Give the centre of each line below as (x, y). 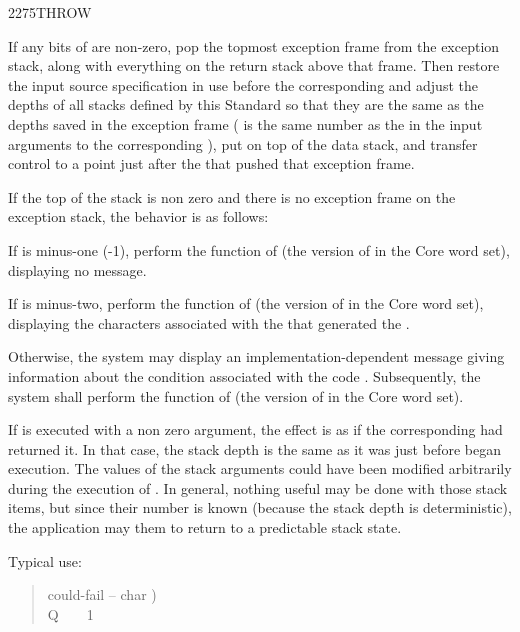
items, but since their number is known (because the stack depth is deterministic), (260, 507)
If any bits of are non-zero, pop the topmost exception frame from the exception (254, 45)
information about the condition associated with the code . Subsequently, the (244, 375)
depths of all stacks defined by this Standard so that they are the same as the (246, 104)
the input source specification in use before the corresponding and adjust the (243, 84)
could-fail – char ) (102, 594)
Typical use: (45, 560)
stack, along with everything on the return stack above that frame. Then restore (254, 65)
